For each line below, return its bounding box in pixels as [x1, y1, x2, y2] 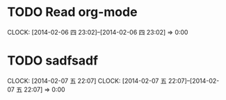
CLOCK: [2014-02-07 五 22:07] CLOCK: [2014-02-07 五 [7, 76, 167, 85]
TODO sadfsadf [7, 53, 99, 69]
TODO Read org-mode [7, 4, 138, 20]
